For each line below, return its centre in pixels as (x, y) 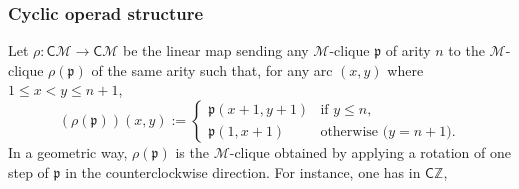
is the (192, 152)
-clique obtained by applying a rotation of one (370, 152)
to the (466, 50)
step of (28, 171)
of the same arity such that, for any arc (212, 69)
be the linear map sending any (216, 50)
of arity (408, 50)
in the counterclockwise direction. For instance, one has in (243, 171)
